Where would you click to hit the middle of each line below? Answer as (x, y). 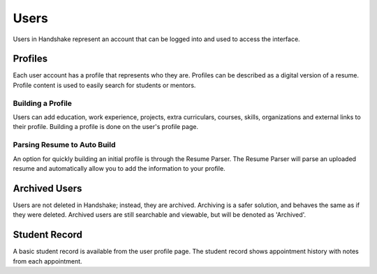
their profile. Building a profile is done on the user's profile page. (106, 127)
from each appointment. (48, 261)
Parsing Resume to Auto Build (64, 145)
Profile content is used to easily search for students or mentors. (104, 85)
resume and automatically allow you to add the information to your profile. (119, 168)
